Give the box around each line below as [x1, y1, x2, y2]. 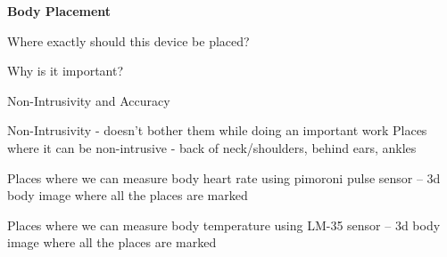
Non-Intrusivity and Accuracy [7, 91, 170, 109]
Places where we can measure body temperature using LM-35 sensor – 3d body [7, 215, 441, 234]
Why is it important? [7, 61, 124, 80]
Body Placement [7, 2, 112, 20]
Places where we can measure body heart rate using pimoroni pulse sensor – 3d [7, 168, 441, 187]
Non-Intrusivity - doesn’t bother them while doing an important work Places [7, 121, 427, 140]
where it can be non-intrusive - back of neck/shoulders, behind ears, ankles [7, 138, 417, 157]
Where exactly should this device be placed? [7, 31, 250, 50]
